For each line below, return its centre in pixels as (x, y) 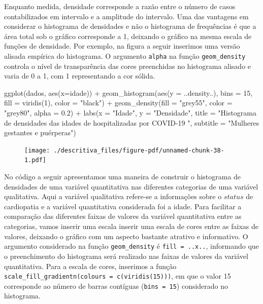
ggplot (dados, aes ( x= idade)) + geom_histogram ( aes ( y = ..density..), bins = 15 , (128, 92)
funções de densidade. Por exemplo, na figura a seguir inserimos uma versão (122, 46)
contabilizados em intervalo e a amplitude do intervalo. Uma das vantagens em (126, 16)
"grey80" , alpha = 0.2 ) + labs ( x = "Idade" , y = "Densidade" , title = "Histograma (130, 112)
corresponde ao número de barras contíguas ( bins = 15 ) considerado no (116, 286)
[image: (37, 150)
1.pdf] (35, 160)
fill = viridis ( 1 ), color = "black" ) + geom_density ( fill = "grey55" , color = (118, 103)
